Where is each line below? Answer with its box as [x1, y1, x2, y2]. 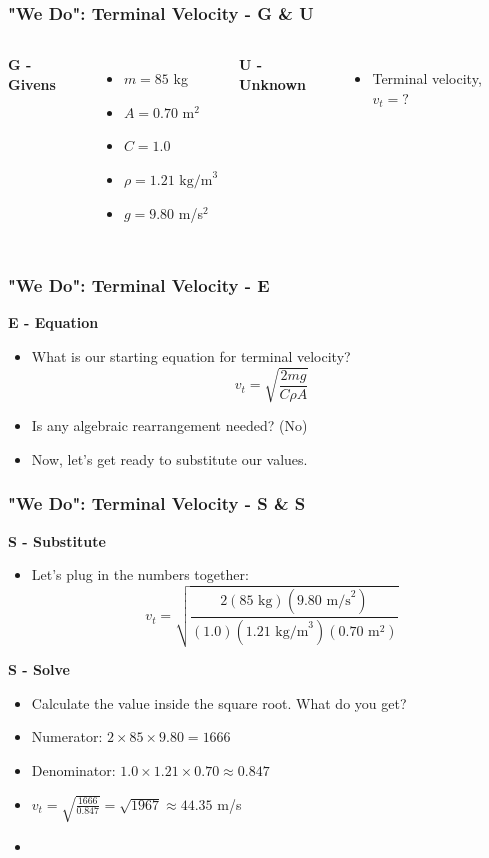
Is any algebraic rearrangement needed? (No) [31, 415, 308, 436]
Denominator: [31, 760, 116, 781]
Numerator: [31, 726, 103, 747]
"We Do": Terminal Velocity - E [8, 273, 270, 298]
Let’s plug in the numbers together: [31, 564, 249, 585]
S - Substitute [8, 530, 106, 551]
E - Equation [8, 312, 99, 333]
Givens [8, 73, 56, 94]
